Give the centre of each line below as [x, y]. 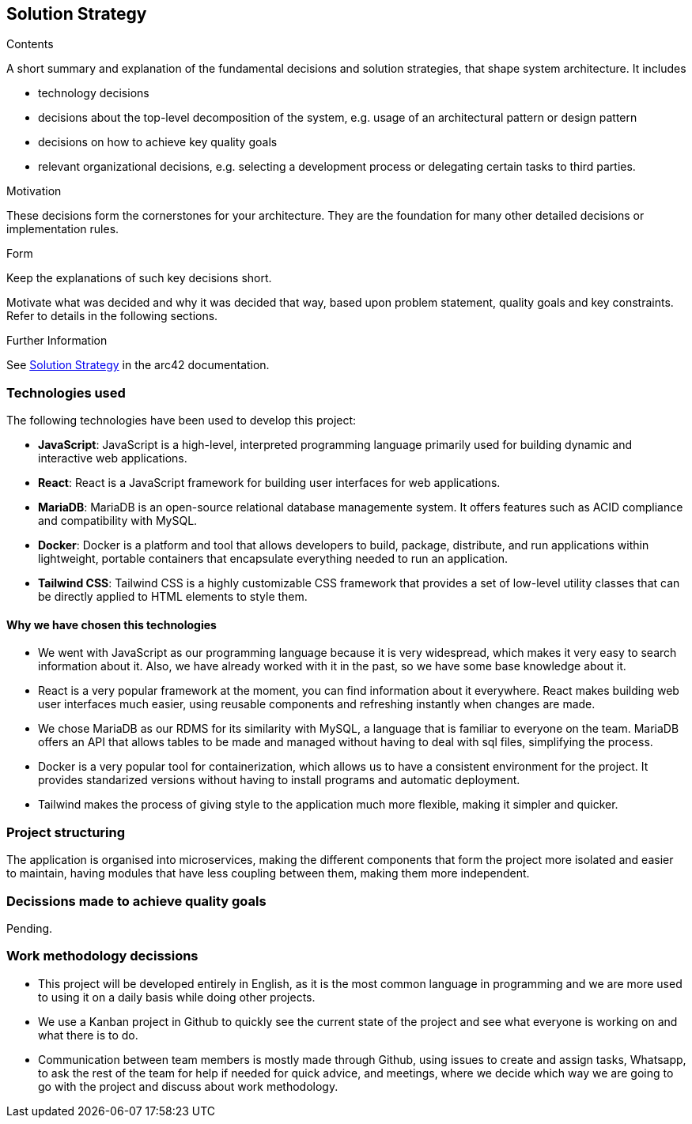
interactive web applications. [113, 458]
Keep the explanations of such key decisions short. [139, 278]
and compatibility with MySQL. [118, 521]
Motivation [34, 191]
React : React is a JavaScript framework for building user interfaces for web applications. [269, 483]
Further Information [57, 341]
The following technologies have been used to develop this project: [182, 421]
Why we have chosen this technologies [112, 624]
